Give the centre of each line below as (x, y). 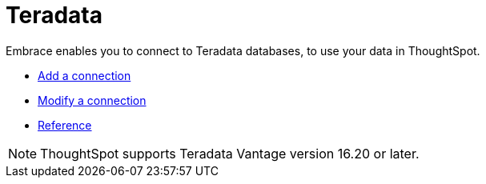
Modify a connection (92, 100)
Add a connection (84, 75)
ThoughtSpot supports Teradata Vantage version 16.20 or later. (230, 153)
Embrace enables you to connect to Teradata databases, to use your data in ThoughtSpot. (243, 50)
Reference (65, 125)
